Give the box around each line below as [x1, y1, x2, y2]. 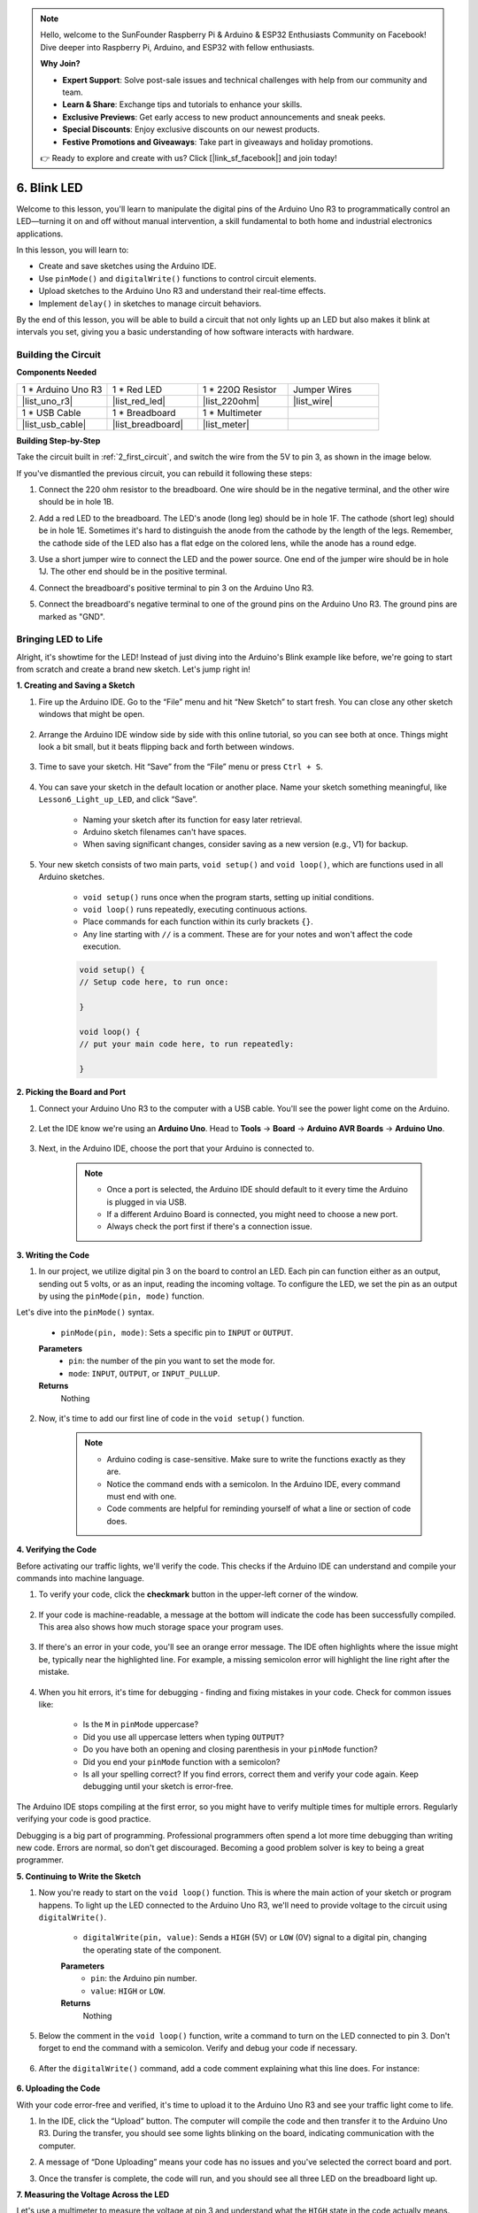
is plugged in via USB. [106, 1196, 188, 1207]
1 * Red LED [112, 383, 163, 396]
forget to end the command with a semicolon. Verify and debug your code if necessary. [38, 2043, 358, 2054]
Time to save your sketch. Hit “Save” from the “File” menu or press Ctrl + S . [38, 761, 323, 772]
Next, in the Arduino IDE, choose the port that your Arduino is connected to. [38, 1143, 314, 1154]
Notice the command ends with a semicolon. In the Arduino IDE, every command [106, 1478, 401, 1489]
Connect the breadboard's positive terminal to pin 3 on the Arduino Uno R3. [38, 582, 314, 593]
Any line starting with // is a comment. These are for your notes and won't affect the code [82, 929, 413, 939]
